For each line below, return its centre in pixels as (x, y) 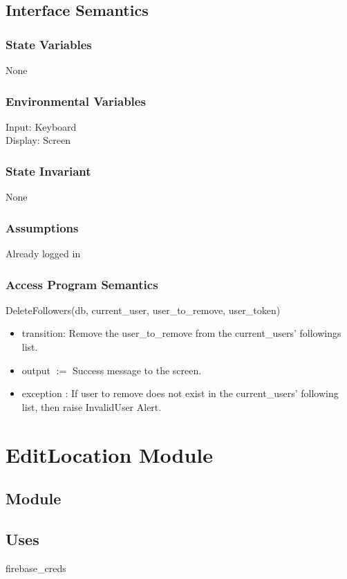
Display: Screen (38, 140)
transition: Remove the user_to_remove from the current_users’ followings (181, 333)
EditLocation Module (110, 454)
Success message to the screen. (137, 370)
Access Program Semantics (82, 284)
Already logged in (43, 254)
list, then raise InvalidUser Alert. (92, 406)
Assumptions (42, 227)
